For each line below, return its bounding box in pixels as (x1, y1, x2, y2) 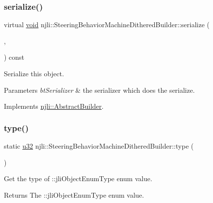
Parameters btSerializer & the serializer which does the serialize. (4, 85, 195, 95)
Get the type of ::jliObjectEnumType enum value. (4, 173, 152, 184)
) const (4, 52, 25, 62)
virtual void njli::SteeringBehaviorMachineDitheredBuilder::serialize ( (4, 19, 210, 30)
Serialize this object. (4, 68, 64, 78)
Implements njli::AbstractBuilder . (4, 101, 104, 111)
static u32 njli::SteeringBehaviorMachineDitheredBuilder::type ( (4, 141, 194, 151)
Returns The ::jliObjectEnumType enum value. (4, 189, 144, 200)
